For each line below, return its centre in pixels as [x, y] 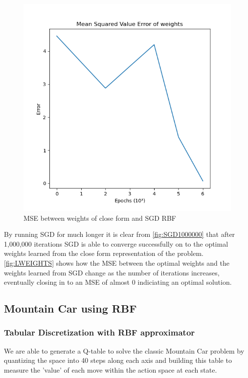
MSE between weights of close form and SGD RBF [100, 218]
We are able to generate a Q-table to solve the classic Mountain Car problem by [124, 350]
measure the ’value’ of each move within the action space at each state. [111, 369]
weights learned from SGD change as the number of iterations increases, [112, 272]
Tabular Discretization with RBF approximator [100, 332]
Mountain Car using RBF [70, 308]
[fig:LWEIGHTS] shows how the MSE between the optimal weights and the [117, 262]
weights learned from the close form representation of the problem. [104, 253]
